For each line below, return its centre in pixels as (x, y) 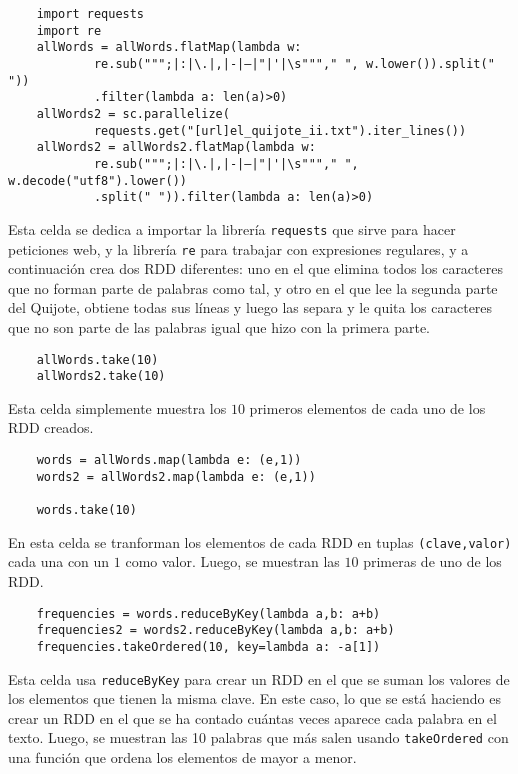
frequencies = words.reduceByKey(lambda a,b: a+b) (208, 613)
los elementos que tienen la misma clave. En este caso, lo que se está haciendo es (255, 698)
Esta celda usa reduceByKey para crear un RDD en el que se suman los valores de (259, 678)
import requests (90, 14)
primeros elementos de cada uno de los (367, 407)
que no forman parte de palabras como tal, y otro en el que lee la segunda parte (253, 287)
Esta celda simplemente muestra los (117, 407)
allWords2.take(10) (101, 376)
